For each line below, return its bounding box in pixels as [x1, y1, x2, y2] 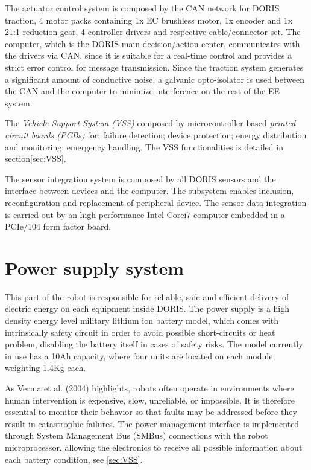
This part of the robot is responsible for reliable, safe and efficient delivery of [5, 290, 289, 303]
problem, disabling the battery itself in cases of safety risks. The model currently [5, 338, 303, 350]
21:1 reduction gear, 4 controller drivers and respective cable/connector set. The [5, 25, 301, 38]
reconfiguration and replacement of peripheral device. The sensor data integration [5, 196, 307, 208]
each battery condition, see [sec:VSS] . [5, 452, 143, 465]
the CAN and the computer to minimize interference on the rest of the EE [5, 85, 280, 97]
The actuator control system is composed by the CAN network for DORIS [5, 2, 280, 14]
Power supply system [5, 255, 184, 280]
